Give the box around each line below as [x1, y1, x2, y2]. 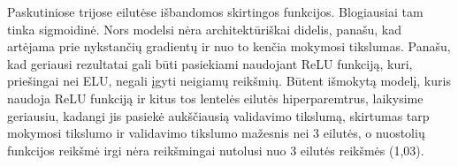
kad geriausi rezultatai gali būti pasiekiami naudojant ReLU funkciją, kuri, [7, 54, 413, 72]
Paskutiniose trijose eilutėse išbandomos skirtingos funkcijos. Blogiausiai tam [7, 3, 424, 20]
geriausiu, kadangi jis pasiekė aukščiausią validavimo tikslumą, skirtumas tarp [7, 106, 430, 124]
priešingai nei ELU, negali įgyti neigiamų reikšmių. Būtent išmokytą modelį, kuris [7, 72, 451, 90]
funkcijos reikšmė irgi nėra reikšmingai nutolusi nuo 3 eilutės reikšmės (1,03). [7, 140, 424, 159]
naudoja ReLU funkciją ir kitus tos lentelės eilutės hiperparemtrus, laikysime [7, 88, 424, 107]
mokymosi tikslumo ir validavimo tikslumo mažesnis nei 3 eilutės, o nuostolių [7, 124, 425, 142]
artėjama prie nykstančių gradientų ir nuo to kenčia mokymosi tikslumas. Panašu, [7, 37, 451, 56]
